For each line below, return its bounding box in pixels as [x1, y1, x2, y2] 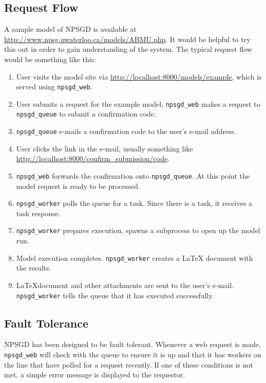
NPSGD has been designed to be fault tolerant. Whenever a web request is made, [4, 339, 261, 350]
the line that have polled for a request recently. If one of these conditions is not [4, 359, 253, 370]
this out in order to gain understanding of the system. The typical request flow [4, 44, 252, 54]
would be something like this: [4, 53, 97, 64]
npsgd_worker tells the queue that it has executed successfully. [16, 290, 214, 300]
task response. [16, 207, 61, 218]
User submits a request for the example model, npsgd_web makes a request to [16, 98, 260, 109]
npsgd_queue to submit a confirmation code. [16, 108, 156, 119]
